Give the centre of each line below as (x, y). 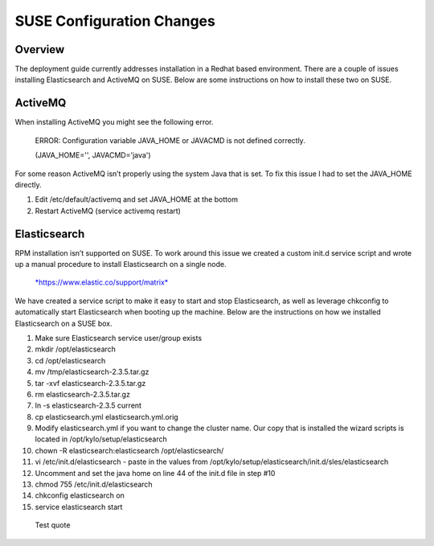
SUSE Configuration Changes (115, 21)
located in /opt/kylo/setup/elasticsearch (101, 439)
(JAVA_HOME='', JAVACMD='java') (93, 155)
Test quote (53, 525)
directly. (28, 184)
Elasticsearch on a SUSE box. (63, 323)
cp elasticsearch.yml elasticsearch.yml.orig (106, 417)
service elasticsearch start (79, 507)
